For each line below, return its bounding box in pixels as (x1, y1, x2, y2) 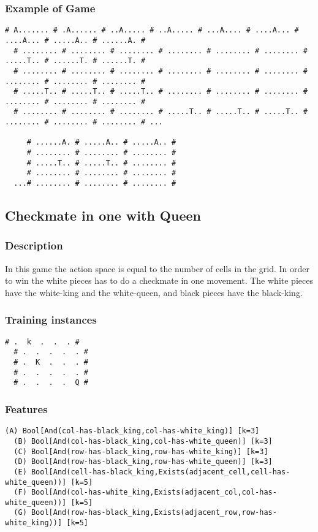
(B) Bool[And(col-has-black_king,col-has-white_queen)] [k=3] (13, 436, 273, 446)
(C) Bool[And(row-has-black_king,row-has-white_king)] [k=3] (13, 447, 268, 456)
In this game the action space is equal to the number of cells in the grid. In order (5, 262, 310, 275)
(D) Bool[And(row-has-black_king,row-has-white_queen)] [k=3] (13, 457, 273, 466)
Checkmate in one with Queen (5, 206, 201, 225)
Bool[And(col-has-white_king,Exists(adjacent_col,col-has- (31, 488, 277, 497)
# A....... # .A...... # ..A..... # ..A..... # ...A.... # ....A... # (5, 26, 299, 35)
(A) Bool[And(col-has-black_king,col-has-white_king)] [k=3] (5, 427, 260, 436)
